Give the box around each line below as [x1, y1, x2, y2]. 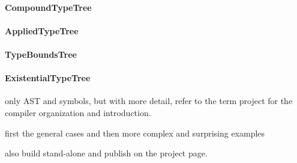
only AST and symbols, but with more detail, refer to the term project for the [5, 94, 293, 107]
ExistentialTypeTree [5, 72, 91, 84]
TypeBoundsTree [5, 48, 77, 60]
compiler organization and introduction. [5, 106, 151, 118]
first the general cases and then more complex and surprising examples [5, 126, 265, 139]
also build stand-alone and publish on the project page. [5, 147, 208, 159]
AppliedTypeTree [5, 24, 79, 37]
